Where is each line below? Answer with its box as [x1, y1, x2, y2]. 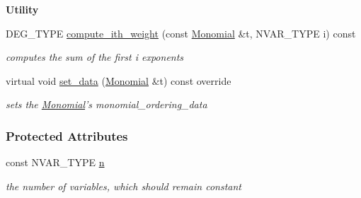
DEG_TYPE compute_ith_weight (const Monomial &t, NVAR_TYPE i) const [6, 25, 356, 40]
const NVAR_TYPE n [6, 155, 105, 170]
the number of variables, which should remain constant [6, 178, 241, 193]
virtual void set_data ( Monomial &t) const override [6, 73, 231, 88]
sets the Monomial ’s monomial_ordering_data [6, 97, 207, 112]
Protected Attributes [6, 127, 128, 144]
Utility [6, 2, 39, 16]
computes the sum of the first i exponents [6, 49, 184, 64]
